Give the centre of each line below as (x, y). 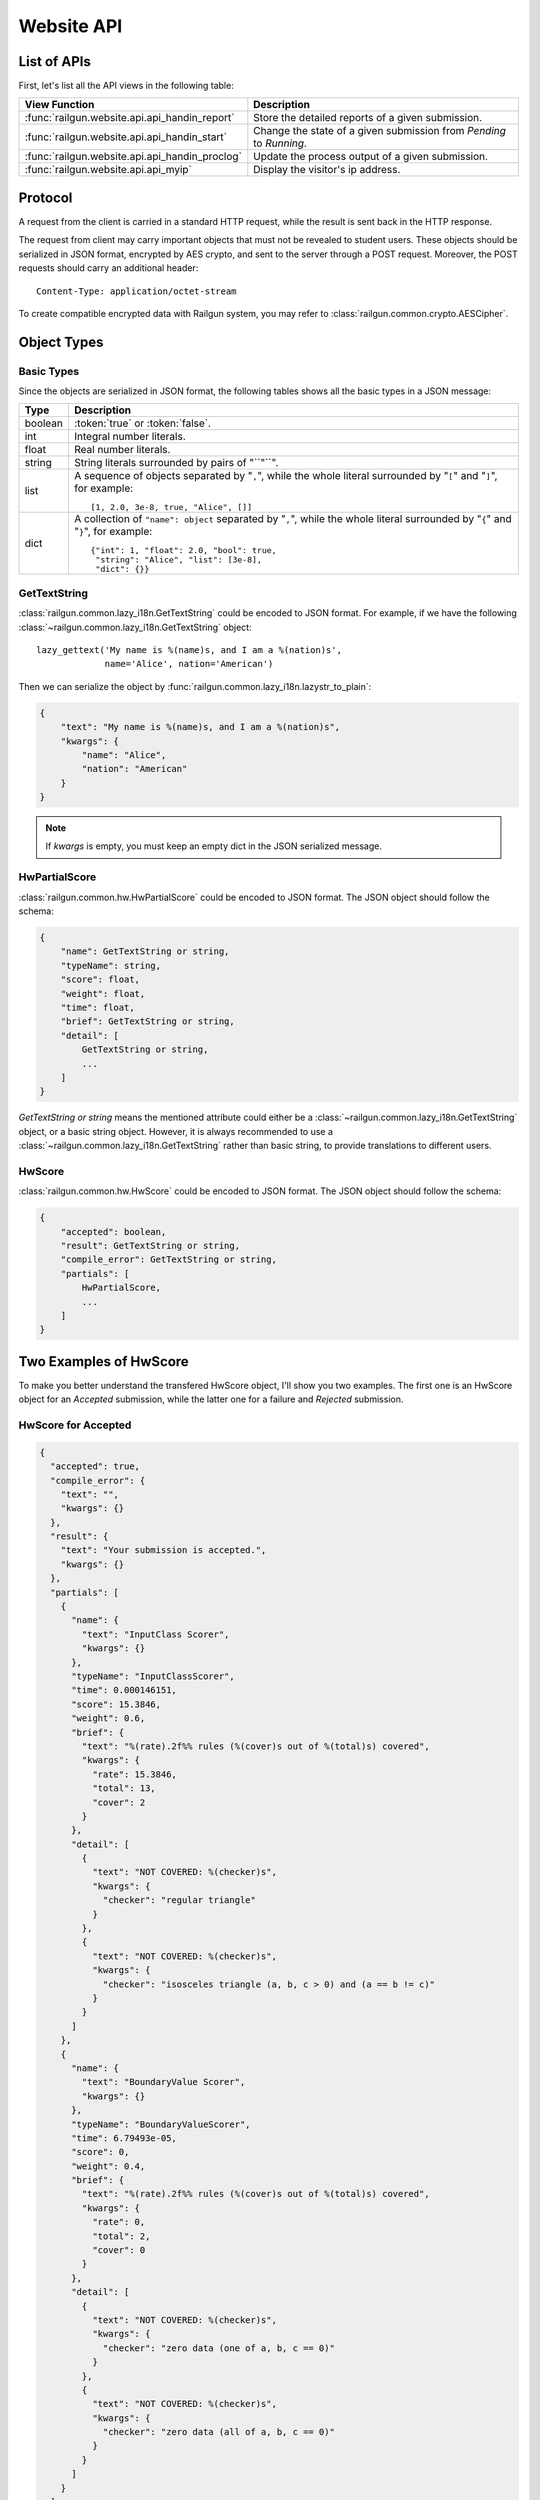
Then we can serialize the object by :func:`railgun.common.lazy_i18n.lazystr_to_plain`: (195, 686)
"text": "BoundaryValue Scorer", (163, 2082)
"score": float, (100, 979)
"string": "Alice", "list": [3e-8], (178, 560)
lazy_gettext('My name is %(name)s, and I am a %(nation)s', (189, 650)
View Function (59, 105)
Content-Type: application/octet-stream (136, 291)
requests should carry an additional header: (108, 268)
